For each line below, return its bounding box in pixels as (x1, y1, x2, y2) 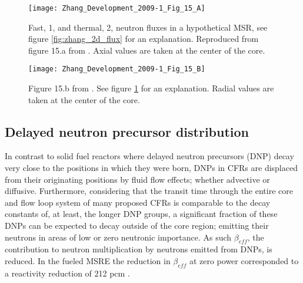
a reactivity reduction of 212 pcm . (5, 266, 130, 279)
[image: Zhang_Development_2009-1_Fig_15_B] (28, 65, 205, 74)
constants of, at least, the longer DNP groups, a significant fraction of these (5, 208, 278, 220)
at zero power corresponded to (189, 255, 299, 267)
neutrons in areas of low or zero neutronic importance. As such (5, 231, 232, 243)
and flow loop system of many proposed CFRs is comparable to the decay (5, 196, 271, 208)
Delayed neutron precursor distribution (5, 122, 249, 140)
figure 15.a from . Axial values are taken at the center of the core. (28, 44, 265, 56)
